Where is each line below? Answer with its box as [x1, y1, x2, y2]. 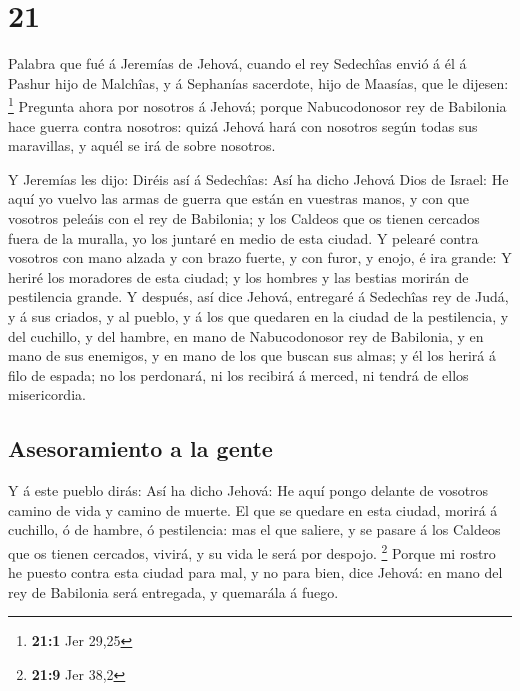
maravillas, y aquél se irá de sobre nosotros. [8, 135, 276, 156]
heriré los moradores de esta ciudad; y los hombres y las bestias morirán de [8, 266, 469, 287]
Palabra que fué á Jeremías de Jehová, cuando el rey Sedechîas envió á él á [8, 53, 467, 74]
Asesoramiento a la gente [8, 433, 273, 464]
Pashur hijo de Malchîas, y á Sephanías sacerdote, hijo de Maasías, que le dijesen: [8, 72, 509, 93]
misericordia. [8, 384, 86, 405]
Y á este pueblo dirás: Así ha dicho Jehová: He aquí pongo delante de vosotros [8, 480, 489, 501]
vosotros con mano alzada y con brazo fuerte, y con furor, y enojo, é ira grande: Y [8, 247, 512, 268]
